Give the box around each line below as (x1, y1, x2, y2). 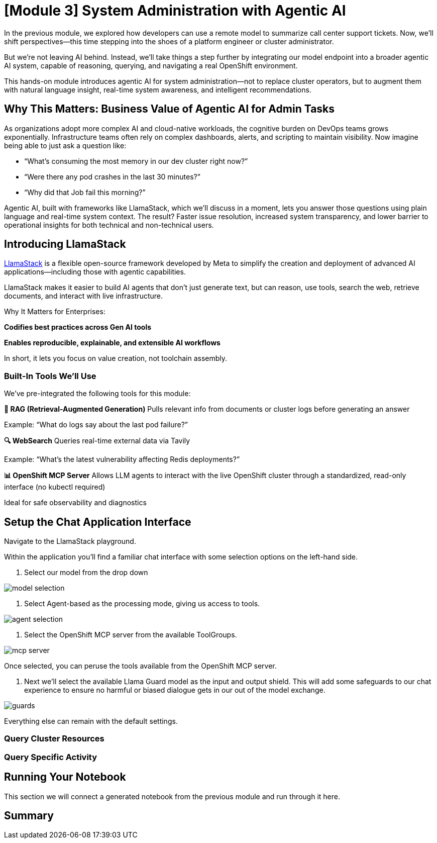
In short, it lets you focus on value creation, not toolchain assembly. (4, 354, 228, 363)
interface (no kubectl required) (4, 483, 105, 492)
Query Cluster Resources (4, 733, 104, 744)
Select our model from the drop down (24, 568, 148, 577)
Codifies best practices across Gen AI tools (4, 323, 152, 332)
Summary (4, 809, 54, 822)
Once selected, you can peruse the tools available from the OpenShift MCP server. (4, 662, 277, 671)
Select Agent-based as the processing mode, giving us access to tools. (24, 599, 260, 608)
